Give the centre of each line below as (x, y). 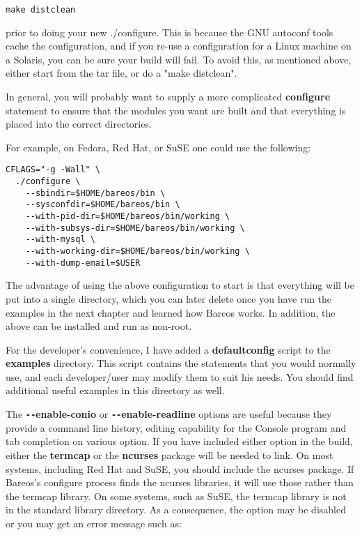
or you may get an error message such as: (94, 523)
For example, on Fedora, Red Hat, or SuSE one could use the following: (158, 147)
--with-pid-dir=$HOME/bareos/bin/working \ (128, 217)
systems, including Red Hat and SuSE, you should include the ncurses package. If (180, 468)
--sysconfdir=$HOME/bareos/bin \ (103, 205)
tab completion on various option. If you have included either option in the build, (179, 441)
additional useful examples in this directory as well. (115, 390)
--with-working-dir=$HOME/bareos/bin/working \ (137, 251)
